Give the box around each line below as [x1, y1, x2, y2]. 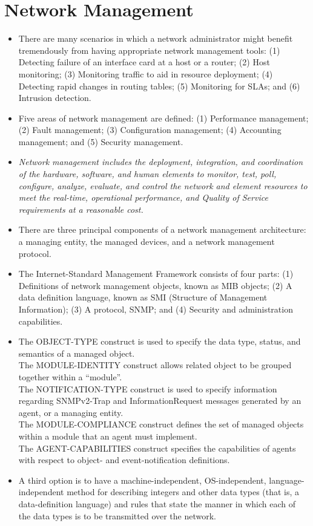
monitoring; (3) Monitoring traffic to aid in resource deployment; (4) [18, 67, 273, 80]
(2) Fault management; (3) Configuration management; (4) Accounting [18, 123, 282, 136]
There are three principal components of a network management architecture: [18, 223, 306, 236]
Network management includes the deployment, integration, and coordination [18, 155, 303, 168]
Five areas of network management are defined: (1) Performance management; [18, 111, 309, 124]
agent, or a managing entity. [18, 406, 124, 418]
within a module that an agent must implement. [18, 429, 197, 442]
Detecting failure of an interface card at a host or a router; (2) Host [18, 56, 270, 68]
